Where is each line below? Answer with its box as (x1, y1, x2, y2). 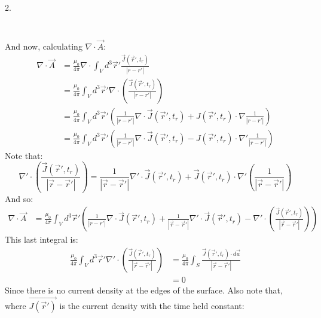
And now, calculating (5, 39, 82, 52)
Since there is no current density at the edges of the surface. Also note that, (5, 284, 283, 296)
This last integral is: (5, 233, 78, 246)
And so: (5, 192, 33, 204)
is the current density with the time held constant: (59, 299, 244, 311)
